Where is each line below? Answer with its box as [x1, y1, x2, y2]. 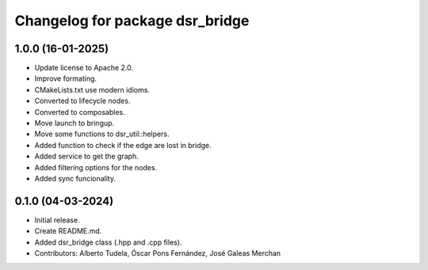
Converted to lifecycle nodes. [34, 96, 131, 106]
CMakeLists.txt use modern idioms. [34, 85, 151, 94]
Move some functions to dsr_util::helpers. [34, 129, 170, 139]
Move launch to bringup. [34, 119, 115, 128]
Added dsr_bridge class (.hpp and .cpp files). [34, 238, 182, 247]
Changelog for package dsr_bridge [14, 12, 250, 29]
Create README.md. [34, 226, 102, 236]
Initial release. [34, 215, 80, 225]
